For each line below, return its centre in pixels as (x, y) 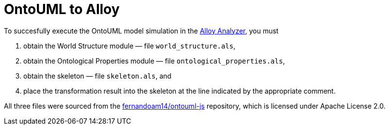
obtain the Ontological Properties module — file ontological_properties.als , (154, 61)
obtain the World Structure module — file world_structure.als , (130, 46)
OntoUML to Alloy (62, 9)
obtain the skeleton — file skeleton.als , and (97, 76)
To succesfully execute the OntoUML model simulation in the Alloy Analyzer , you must (141, 31)
